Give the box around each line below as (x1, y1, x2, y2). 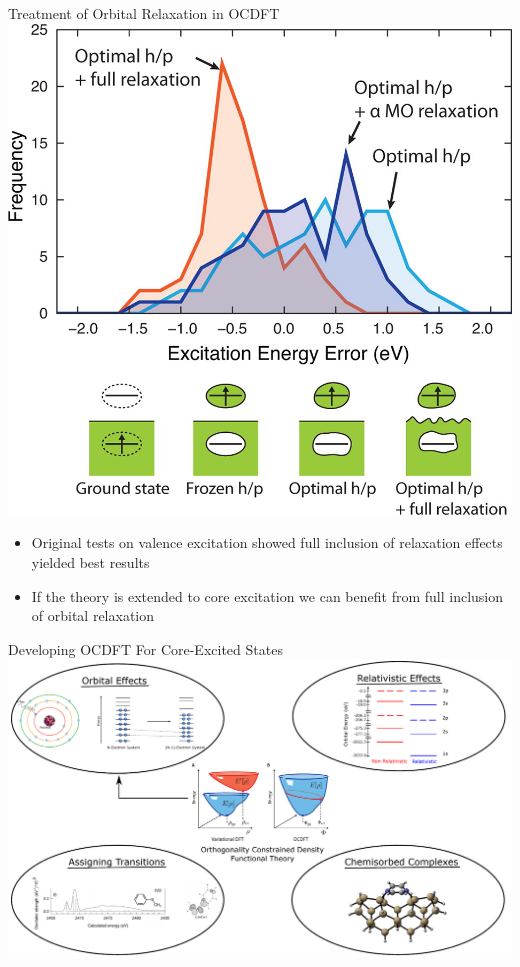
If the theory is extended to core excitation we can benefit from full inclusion (31, 585, 504, 606)
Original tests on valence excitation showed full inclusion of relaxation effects (31, 532, 503, 553)
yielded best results (31, 551, 150, 572)
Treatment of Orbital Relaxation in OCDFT (8, 3, 280, 23)
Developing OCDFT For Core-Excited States (8, 638, 283, 659)
